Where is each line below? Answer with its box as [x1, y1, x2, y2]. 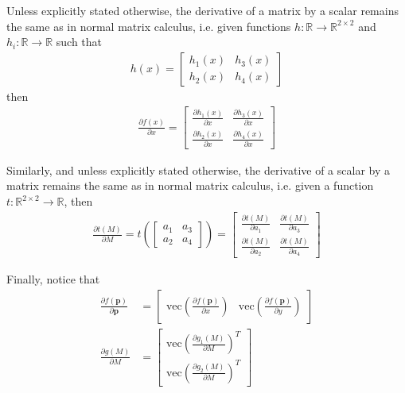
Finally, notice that [6, 270, 100, 287]
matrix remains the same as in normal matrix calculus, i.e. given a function [6, 177, 374, 194]
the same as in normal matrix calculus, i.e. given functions [6, 17, 291, 34]
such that [56, 33, 103, 50]
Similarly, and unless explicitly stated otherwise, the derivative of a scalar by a [6, 161, 390, 178]
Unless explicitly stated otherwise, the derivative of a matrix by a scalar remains [6, 2, 399, 18]
